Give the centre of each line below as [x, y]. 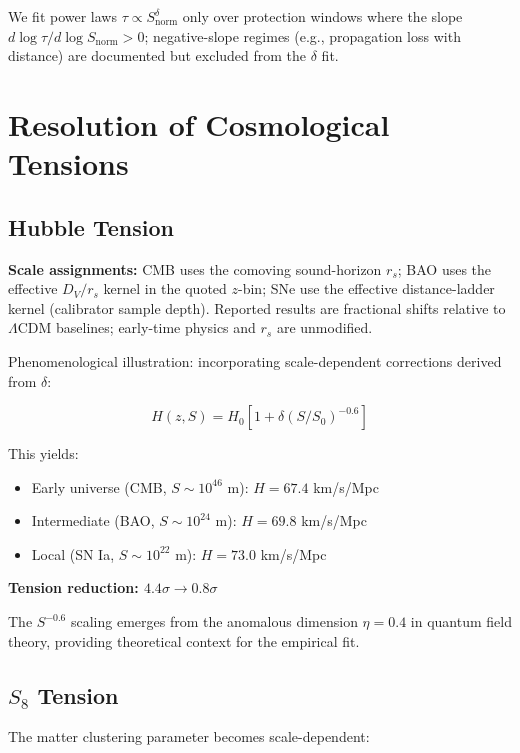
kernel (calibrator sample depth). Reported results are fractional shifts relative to [257, 307]
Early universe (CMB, [99, 486]
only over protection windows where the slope [322, 16]
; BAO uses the [444, 268]
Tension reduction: [73, 587]
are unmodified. [324, 327]
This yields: [43, 453]
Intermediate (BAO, [93, 520]
